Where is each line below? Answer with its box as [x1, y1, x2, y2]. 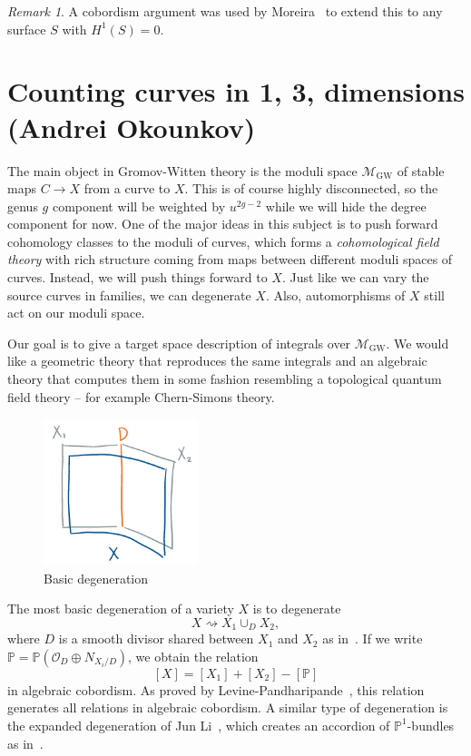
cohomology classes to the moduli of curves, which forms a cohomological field [7, 231, 439, 250]
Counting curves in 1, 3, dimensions [7, 73, 465, 110]
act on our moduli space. [7, 303, 145, 322]
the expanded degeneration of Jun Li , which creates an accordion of [7, 715, 390, 734]
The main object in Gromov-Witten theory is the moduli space [7, 161, 358, 180]
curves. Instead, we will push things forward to [7, 268, 268, 287]
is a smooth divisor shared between [58, 629, 254, 648]
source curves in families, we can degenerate [7, 285, 251, 304]
